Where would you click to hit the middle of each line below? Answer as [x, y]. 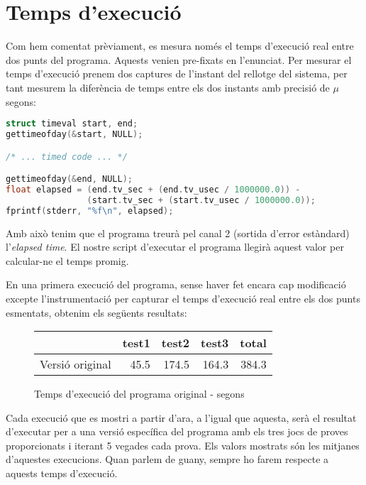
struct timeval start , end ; [72, 124]
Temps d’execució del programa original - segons [139, 394]
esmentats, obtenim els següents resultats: [96, 312]
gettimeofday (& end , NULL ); [70, 179]
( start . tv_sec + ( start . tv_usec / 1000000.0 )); [201, 200]
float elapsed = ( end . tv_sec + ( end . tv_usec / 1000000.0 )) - [153, 189]
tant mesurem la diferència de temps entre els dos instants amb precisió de [168, 87]
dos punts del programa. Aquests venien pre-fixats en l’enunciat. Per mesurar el [179, 59]
